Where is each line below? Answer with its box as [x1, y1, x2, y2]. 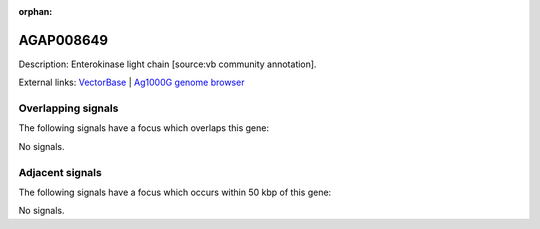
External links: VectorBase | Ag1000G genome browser [18, 76, 245, 89]
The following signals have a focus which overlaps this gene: [18, 122, 270, 134]
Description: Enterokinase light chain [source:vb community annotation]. [18, 58, 317, 70]
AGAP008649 [18, 31, 109, 49]
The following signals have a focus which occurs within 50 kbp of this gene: [18, 186, 332, 198]
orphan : [18, 6, 53, 17]
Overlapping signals [18, 101, 119, 115]
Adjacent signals [18, 165, 102, 179]
